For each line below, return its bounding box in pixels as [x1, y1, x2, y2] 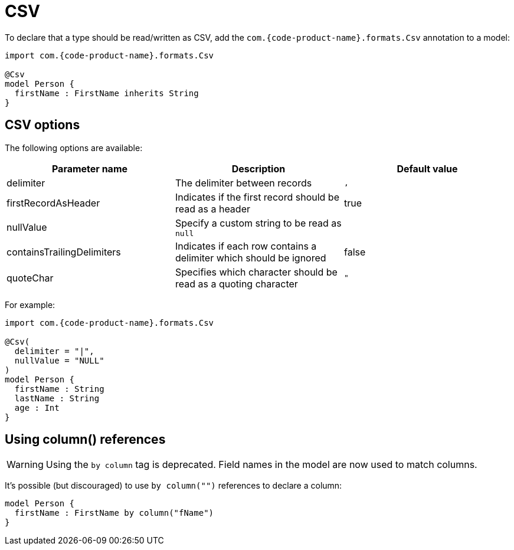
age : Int [14, 402, 60, 413]
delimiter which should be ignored [175, 251, 326, 264]
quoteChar [6, 271, 54, 284]
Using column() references [5, 432, 166, 447]
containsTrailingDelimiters [6, 245, 121, 258]
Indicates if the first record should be [175, 191, 339, 203]
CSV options [5, 117, 80, 133]
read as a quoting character [175, 277, 298, 290]
